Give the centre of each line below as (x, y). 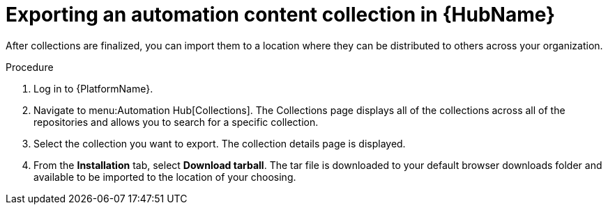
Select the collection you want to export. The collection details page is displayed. (220, 143)
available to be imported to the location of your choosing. (165, 177)
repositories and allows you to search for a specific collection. (176, 122)
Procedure (30, 67)
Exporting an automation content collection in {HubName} (281, 15)
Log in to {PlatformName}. (93, 88)
